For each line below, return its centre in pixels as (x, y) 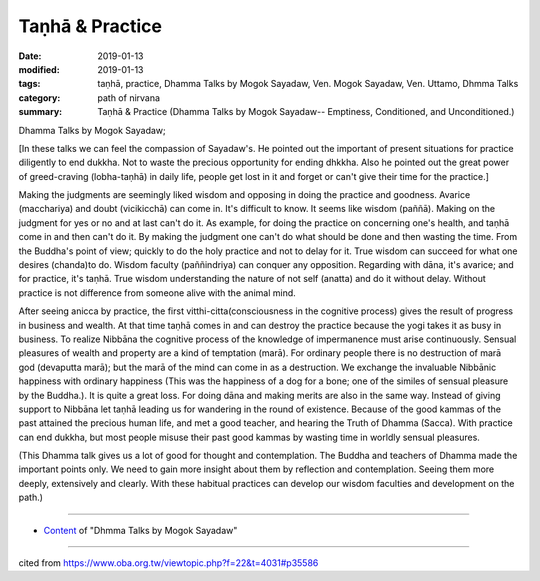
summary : (40, 112)
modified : (39, 69)
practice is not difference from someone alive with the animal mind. (157, 292)
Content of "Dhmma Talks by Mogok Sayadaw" (140, 530)
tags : (29, 84)
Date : (30, 56)
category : (39, 97)
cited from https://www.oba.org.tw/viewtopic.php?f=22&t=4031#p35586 (168, 563)
